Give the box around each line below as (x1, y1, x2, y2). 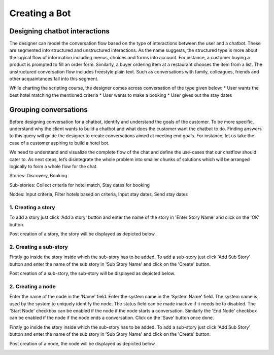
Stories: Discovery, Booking (9, 173, 67, 179)
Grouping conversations (9, 105, 88, 114)
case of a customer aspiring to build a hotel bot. (9, 140, 110, 146)
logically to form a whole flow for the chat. (9, 164, 98, 170)
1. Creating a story (9, 204, 55, 211)
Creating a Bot (9, 8, 71, 19)
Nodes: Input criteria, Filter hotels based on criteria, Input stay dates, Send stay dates (9, 191, 188, 198)
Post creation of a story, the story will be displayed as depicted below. (9, 231, 156, 237)
